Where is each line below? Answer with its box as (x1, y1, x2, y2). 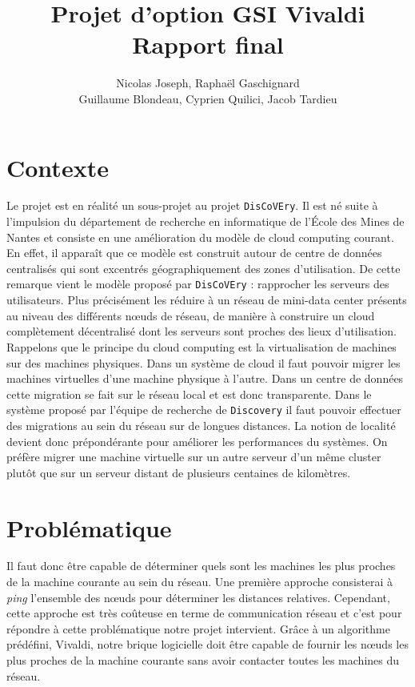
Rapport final (132, 28, 284, 61)
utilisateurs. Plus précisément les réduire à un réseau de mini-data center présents (6, 291, 407, 308)
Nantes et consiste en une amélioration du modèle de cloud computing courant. (6, 228, 394, 245)
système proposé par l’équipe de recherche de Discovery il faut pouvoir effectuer (6, 401, 401, 418)
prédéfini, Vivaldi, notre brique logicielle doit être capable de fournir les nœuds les (6, 636, 409, 653)
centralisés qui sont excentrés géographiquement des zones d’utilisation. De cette (6, 259, 401, 276)
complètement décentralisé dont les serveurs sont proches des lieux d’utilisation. (6, 323, 397, 339)
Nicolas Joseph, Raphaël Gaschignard (116, 74, 300, 91)
